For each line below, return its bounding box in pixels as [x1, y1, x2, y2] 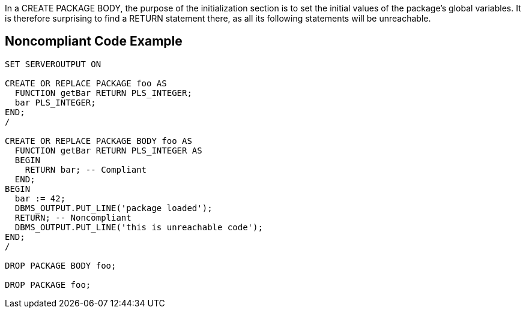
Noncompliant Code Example [5, 34, 183, 49]
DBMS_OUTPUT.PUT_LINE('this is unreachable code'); [14, 222, 263, 232]
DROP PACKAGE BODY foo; [5, 260, 116, 270]
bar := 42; [14, 193, 66, 203]
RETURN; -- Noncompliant [14, 212, 131, 222]
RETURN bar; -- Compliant [25, 164, 147, 174]
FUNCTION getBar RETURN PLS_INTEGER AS [14, 145, 202, 155]
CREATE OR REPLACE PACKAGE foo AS [5, 78, 167, 88]
